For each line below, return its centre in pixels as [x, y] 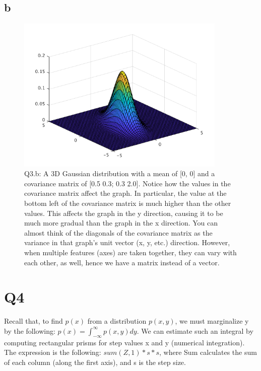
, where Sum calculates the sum [208, 352]
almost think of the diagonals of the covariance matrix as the [118, 232]
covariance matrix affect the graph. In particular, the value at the [125, 193]
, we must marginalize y [212, 321]
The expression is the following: [53, 352]
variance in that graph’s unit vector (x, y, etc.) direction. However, [127, 242]
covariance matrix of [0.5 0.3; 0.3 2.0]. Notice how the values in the [127, 183]
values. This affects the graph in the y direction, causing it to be [124, 213]
